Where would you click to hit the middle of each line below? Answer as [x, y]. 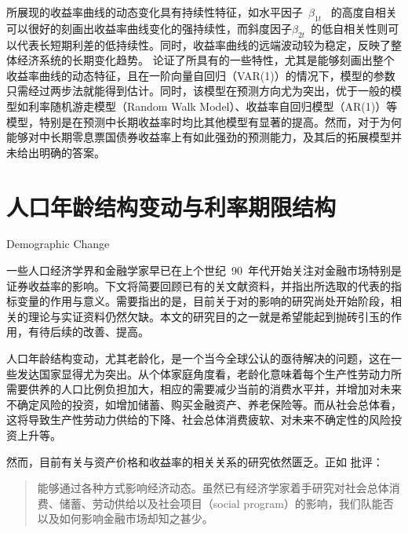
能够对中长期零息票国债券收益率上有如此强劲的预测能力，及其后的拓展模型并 [204, 137]
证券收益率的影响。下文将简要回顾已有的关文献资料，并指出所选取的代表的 [199, 285]
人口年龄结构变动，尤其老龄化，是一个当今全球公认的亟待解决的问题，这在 [199, 358]
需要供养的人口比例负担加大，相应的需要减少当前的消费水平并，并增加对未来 [204, 389]
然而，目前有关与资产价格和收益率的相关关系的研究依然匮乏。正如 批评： [195, 461]
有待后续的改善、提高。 [88, 332]
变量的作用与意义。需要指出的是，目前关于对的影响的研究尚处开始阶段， [204, 301]
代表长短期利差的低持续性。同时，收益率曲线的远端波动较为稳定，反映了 [204, 44]
